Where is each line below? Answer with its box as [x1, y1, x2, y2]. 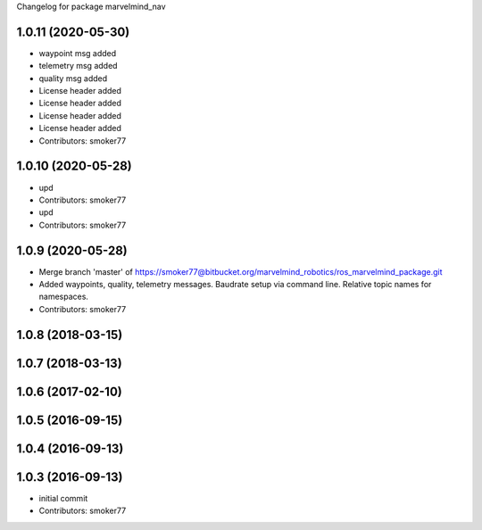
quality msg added [38, 72, 108, 84]
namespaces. [38, 291, 89, 302]
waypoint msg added [38, 47, 117, 58]
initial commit [38, 493, 88, 503]
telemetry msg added [38, 61, 118, 71]
